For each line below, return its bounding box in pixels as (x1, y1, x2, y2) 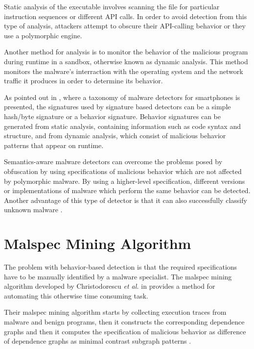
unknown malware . (4, 204, 63, 215)
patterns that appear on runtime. (4, 140, 104, 150)
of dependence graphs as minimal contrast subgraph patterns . (4, 336, 191, 346)
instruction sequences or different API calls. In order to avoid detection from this (4, 11, 247, 21)
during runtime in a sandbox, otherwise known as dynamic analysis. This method (4, 56, 248, 66)
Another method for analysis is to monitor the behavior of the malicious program (4, 47, 248, 57)
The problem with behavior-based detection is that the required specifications (4, 262, 237, 272)
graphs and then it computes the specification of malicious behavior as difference (4, 326, 246, 336)
